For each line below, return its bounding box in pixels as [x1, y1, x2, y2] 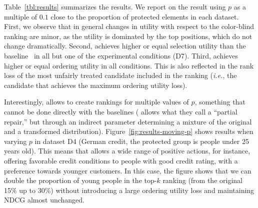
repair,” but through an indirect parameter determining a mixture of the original [4, 116, 252, 126]
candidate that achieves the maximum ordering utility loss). [4, 79, 187, 90]
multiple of [4, 11, 37, 21]
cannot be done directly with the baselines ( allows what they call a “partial [4, 106, 237, 116]
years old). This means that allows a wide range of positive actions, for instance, [4, 145, 250, 156]
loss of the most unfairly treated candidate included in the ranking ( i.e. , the [4, 70, 237, 80]
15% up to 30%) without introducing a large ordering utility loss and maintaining [4, 184, 254, 195]
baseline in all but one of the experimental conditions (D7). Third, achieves [4, 50, 238, 60]
